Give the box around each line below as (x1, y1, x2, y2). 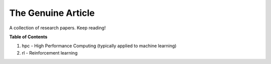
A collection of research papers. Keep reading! (9, 25, 106, 31)
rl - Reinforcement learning (22, 50, 78, 56)
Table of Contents (9, 34, 48, 40)
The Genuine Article (9, 7, 95, 18)
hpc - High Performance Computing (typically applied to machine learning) (22, 43, 177, 49)
